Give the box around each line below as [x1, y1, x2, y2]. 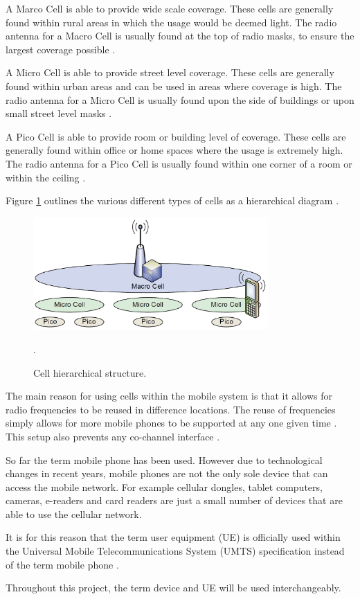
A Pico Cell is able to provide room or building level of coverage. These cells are [6, 129, 346, 143]
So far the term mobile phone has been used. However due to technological [6, 452, 323, 467]
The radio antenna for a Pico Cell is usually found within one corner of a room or [6, 156, 352, 170]
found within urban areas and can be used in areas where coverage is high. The [6, 78, 342, 93]
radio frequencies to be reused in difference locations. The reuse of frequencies [6, 402, 336, 416]
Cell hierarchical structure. [33, 365, 147, 379]
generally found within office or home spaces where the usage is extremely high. [6, 143, 343, 157]
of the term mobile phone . [6, 557, 119, 571]
